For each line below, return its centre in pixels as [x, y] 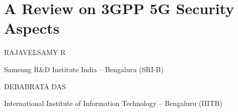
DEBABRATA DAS [35, 86]
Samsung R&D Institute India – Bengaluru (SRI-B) [84, 69]
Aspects [32, 28]
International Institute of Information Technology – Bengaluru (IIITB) [113, 103]
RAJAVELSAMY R [35, 52]
